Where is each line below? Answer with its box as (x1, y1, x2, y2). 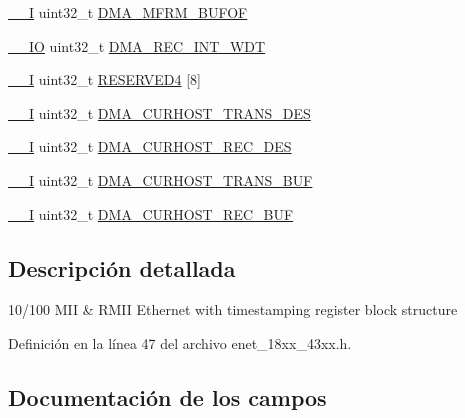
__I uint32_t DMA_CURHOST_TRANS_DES (8, 102, 311, 123)
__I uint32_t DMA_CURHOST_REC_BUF (8, 203, 294, 224)
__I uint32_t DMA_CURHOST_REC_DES (8, 136, 292, 157)
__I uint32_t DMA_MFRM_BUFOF (8, 2, 248, 22)
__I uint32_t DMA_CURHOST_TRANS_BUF (8, 169, 313, 190)
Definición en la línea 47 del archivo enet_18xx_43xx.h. (8, 332, 352, 353)
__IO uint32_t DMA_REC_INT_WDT (8, 35, 266, 56)
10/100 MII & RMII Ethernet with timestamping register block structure (8, 299, 458, 320)
